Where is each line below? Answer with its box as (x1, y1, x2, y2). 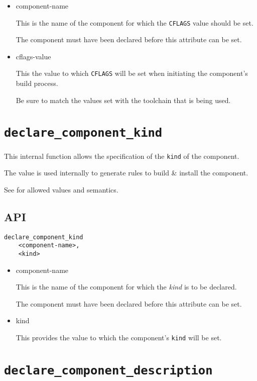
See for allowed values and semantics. (4, 184, 118, 195)
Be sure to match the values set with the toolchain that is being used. (16, 94, 231, 105)
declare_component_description (4, 363, 213, 377)
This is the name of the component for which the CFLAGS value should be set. (16, 17, 253, 28)
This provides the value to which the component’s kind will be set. (16, 332, 222, 342)
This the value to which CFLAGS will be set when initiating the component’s (16, 68, 248, 78)
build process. (16, 78, 58, 88)
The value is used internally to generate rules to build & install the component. (4, 167, 248, 178)
